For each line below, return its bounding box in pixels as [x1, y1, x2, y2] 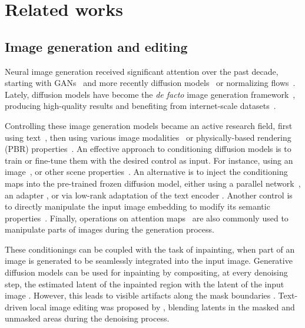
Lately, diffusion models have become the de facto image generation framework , [5, 88, 296, 100]
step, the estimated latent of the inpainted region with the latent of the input [5, 277, 284, 290]
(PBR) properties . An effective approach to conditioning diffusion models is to [5, 143, 291, 155]
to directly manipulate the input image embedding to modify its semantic [5, 200, 270, 213]
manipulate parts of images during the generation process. [5, 223, 214, 236]
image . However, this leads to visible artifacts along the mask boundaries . [5, 289, 276, 302]
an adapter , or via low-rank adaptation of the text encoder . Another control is [5, 188, 293, 201]
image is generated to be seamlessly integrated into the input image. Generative [5, 254, 293, 267]
